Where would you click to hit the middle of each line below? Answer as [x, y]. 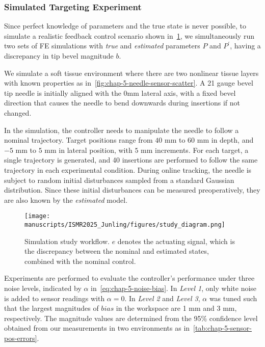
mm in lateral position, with [88, 150]
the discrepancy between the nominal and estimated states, [117, 251]
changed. [18, 112]
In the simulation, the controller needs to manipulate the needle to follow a [122, 130]
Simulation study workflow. [67, 241]
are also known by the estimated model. [66, 199]
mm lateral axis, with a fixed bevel [181, 92]
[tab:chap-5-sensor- [222, 328]
